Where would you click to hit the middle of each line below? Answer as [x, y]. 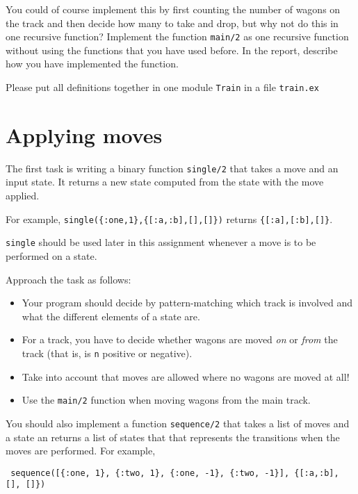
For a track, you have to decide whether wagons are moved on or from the [180, 339]
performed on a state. [51, 255]
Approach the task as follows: [68, 279]
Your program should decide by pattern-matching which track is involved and [187, 303]
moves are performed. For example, [81, 451]
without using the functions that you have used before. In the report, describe [172, 50]
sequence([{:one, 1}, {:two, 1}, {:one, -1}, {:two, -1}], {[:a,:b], [175, 473]
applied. [23, 196]
